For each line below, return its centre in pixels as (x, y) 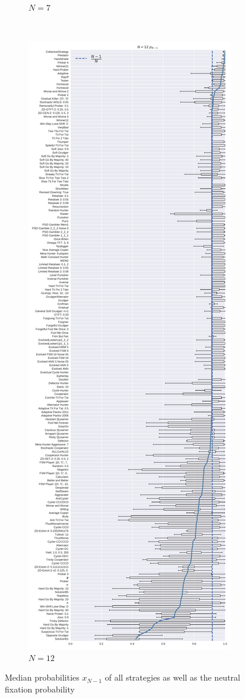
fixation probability (40, 689)
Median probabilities (42, 677)
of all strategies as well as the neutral (172, 677)
